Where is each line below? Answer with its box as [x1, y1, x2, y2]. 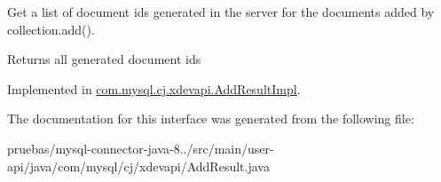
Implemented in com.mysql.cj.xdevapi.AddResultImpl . [7, 79, 301, 98]
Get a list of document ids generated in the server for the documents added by [7, 3, 435, 20]
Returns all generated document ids [7, 50, 201, 68]
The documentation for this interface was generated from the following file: [7, 109, 414, 128]
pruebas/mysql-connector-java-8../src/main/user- [7, 138, 274, 157]
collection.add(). [7, 20, 95, 38]
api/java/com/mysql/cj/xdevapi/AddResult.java [7, 156, 270, 175]
